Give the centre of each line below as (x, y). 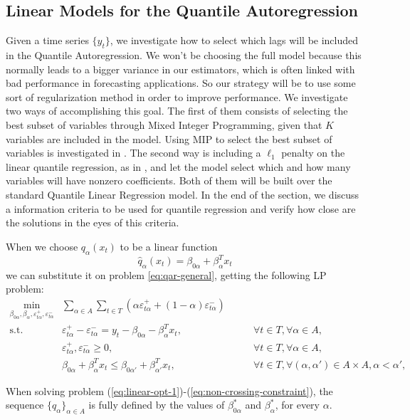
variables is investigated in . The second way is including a (133, 153)
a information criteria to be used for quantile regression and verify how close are (181, 208)
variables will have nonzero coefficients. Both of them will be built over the (169, 180)
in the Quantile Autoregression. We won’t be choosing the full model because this (184, 55)
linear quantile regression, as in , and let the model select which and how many (178, 166)
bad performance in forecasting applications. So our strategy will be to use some (181, 83)
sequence (25, 405)
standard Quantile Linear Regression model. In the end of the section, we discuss (183, 194)
